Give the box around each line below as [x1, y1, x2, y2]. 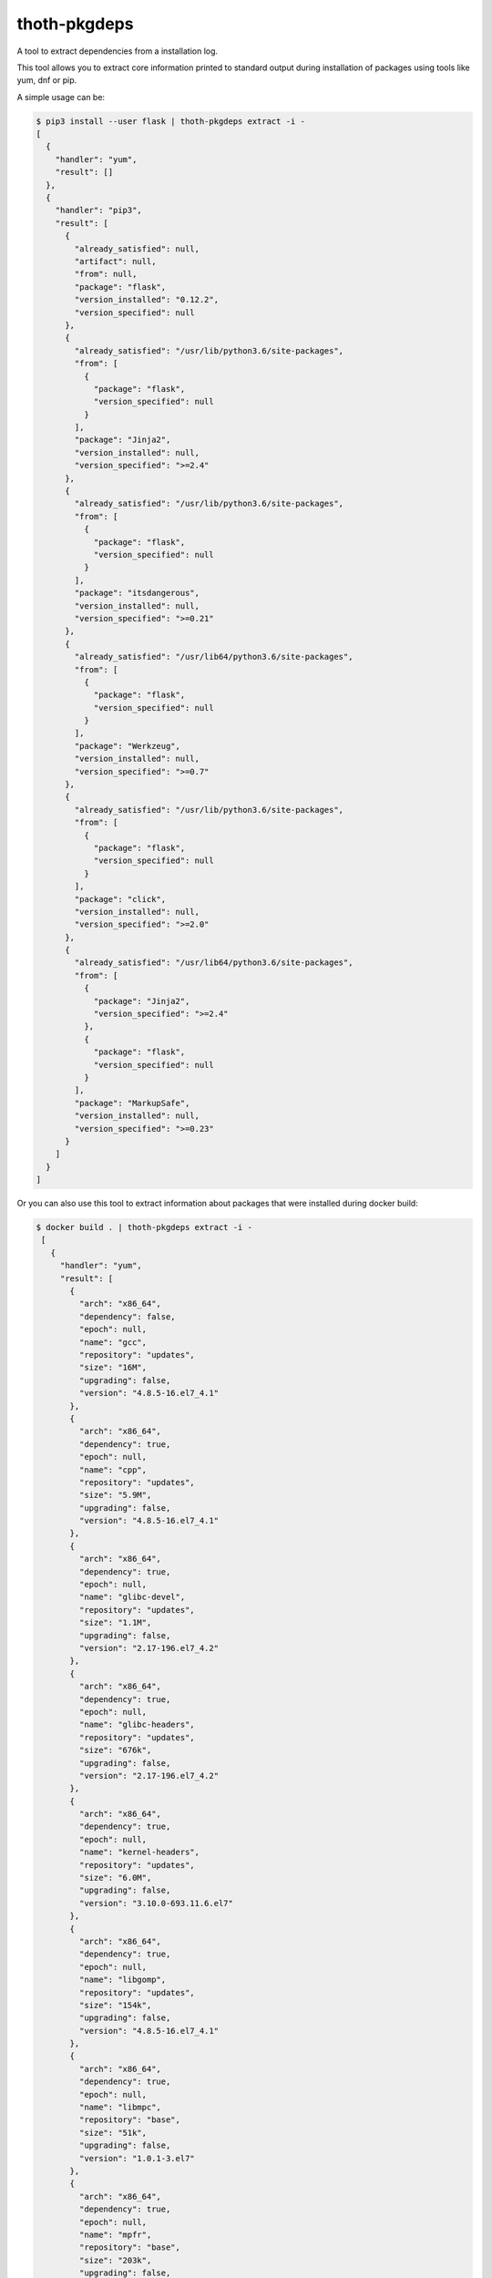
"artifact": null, [74, 256, 157, 266]
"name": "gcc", [78, 1337, 148, 1348]
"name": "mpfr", [78, 2229, 152, 2240]
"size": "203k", [78, 2255, 152, 2265]
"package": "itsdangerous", [74, 588, 200, 599]
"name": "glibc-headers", [78, 1719, 195, 1730]
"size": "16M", [78, 1362, 148, 1373]
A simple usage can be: [16, 91, 105, 102]
